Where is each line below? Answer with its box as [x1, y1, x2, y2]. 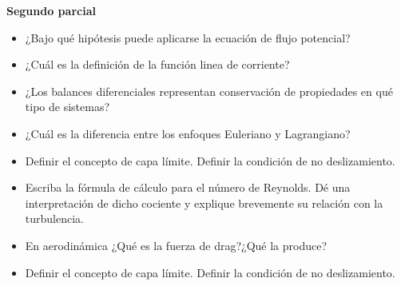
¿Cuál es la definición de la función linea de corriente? [25, 56, 290, 73]
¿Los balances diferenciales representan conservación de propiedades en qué [25, 82, 393, 99]
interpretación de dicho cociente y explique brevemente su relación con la [25, 194, 383, 211]
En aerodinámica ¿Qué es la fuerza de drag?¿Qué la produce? [25, 236, 328, 253]
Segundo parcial [6, 2, 96, 18]
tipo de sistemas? [25, 98, 110, 115]
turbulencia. [25, 210, 84, 227]
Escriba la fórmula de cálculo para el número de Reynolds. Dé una [25, 179, 351, 196]
